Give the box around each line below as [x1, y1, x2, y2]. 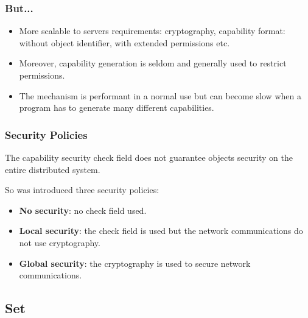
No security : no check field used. [19, 203, 147, 216]
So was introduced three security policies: [5, 183, 159, 196]
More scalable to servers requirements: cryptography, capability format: [19, 24, 285, 37]
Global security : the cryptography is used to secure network [19, 256, 251, 269]
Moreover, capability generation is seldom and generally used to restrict [19, 57, 287, 69]
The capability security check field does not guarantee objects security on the [5, 151, 293, 163]
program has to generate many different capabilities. [19, 101, 214, 114]
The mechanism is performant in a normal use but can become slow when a [19, 89, 301, 102]
